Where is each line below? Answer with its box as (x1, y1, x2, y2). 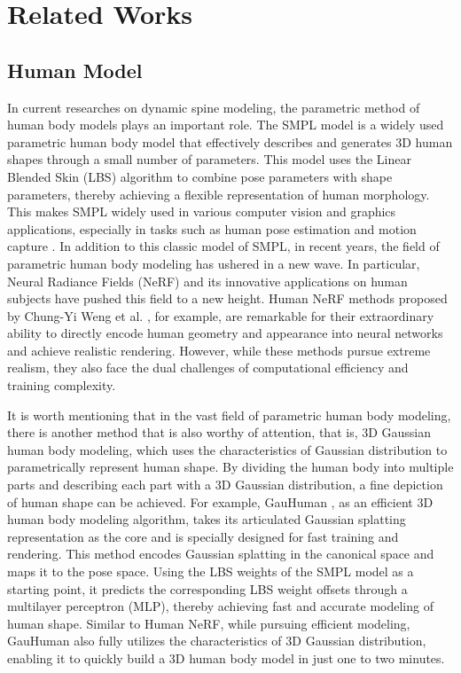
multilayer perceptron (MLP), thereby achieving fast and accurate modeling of (7, 597, 434, 615)
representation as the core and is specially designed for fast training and (7, 527, 399, 545)
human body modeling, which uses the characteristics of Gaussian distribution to (7, 440, 448, 458)
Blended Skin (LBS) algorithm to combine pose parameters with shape (7, 167, 393, 185)
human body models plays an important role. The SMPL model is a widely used (7, 115, 444, 134)
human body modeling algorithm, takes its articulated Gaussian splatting (7, 510, 406, 528)
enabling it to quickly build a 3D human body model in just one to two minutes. (7, 648, 445, 667)
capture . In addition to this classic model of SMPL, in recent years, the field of (7, 237, 440, 255)
